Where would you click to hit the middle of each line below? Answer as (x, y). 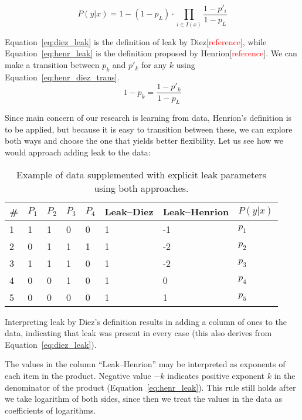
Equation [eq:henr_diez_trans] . (62, 77)
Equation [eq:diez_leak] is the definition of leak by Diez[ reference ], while (136, 41)
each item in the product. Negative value (78, 376)
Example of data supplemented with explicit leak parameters (141, 174)
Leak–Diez (129, 211)
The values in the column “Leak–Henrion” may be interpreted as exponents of (145, 364)
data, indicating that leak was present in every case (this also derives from (138, 333)
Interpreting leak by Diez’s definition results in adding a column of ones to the (146, 321)
